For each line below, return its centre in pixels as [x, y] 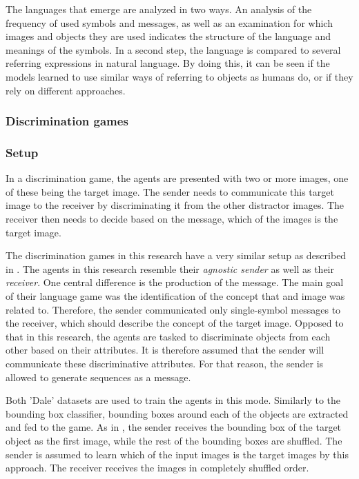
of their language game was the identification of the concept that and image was [175, 295]
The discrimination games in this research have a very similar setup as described [176, 255]
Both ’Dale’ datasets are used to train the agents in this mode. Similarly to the [173, 400]
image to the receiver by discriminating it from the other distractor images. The [175, 205]
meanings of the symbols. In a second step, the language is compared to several [173, 49]
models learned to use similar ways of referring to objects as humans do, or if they [179, 76]
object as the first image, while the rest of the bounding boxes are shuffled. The [174, 440]
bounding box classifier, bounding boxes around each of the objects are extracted [177, 413]
